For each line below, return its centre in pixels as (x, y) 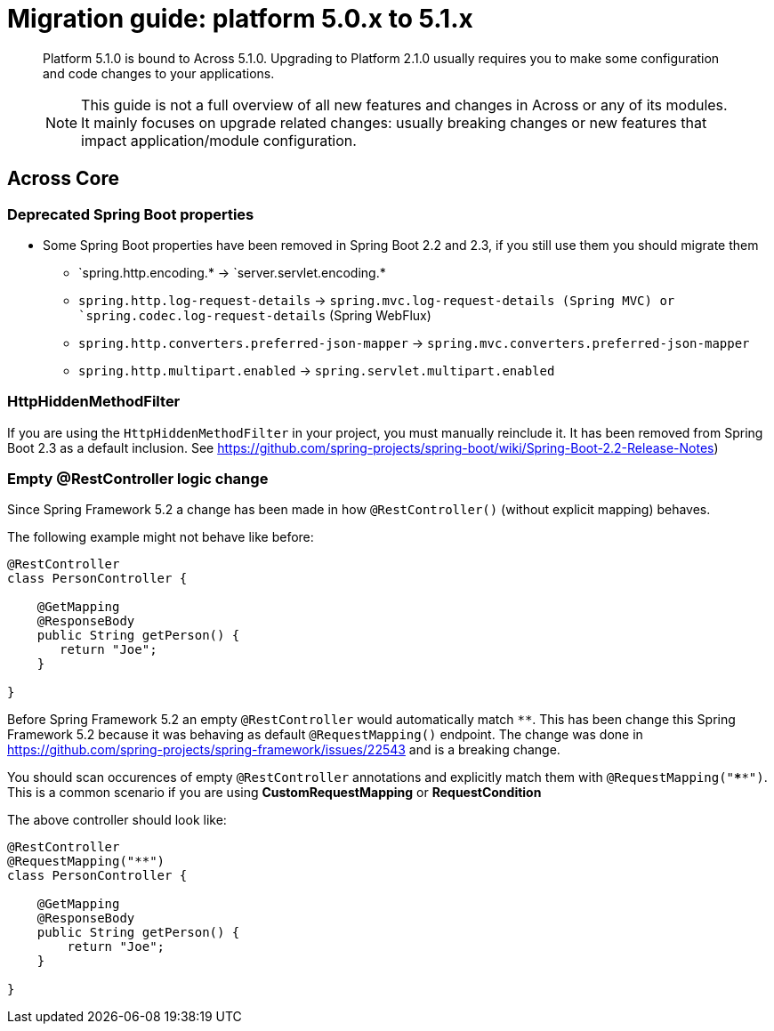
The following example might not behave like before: (161, 537)
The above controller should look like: (117, 820)
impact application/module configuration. (219, 140)
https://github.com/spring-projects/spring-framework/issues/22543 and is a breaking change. (284, 750)
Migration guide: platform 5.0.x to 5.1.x (240, 19)
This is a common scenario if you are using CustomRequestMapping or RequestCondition (274, 793)
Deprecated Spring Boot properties (131, 214)
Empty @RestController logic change (138, 479)
